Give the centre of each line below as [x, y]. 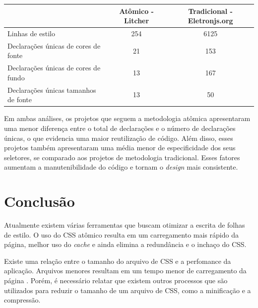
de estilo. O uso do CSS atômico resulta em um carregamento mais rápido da [121, 234]
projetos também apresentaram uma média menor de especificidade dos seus [120, 148]
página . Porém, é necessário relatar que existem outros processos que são [116, 280]
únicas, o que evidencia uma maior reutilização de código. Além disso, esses [119, 138]
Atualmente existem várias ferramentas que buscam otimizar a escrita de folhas [125, 225]
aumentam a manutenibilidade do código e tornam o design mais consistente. [121, 167]
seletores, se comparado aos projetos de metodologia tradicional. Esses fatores [122, 157]
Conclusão [39, 201]
